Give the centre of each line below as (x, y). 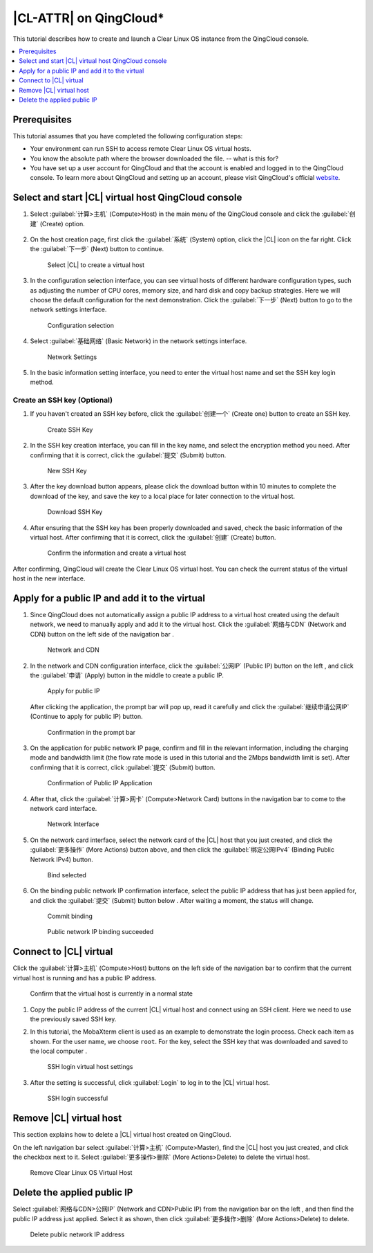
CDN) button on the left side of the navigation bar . (102, 634)
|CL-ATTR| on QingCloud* (89, 18)
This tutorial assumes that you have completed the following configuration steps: (128, 136)
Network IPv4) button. (61, 859)
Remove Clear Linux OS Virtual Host (81, 1173)
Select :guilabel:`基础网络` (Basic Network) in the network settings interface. (138, 341)
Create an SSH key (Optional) (63, 400)
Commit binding (70, 916)
